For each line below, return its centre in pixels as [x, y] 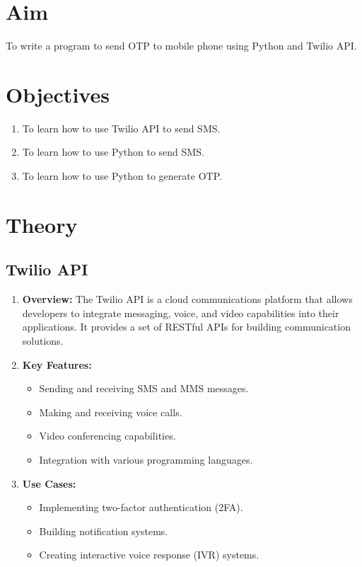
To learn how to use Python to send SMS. [113, 152]
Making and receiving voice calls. [111, 412]
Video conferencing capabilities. [107, 436]
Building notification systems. [104, 531]
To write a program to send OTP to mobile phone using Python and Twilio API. [181, 46]
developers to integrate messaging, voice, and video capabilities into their [181, 313]
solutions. [43, 340]
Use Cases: [49, 483]
